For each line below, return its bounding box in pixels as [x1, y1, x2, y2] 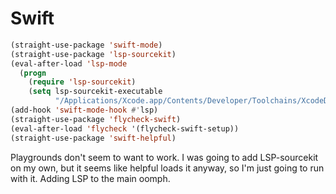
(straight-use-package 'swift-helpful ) [10, 133, 177, 143]
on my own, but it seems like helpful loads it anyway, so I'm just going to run [10, 162, 325, 174]
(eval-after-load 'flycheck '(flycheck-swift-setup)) [10, 123, 240, 134]
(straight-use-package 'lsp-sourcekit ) [10, 49, 177, 59]
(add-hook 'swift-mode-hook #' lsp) [10, 105, 159, 116]
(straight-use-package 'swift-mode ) [10, 40, 163, 50]
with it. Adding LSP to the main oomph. [10, 172, 171, 184]
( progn [19, 68, 47, 78]
